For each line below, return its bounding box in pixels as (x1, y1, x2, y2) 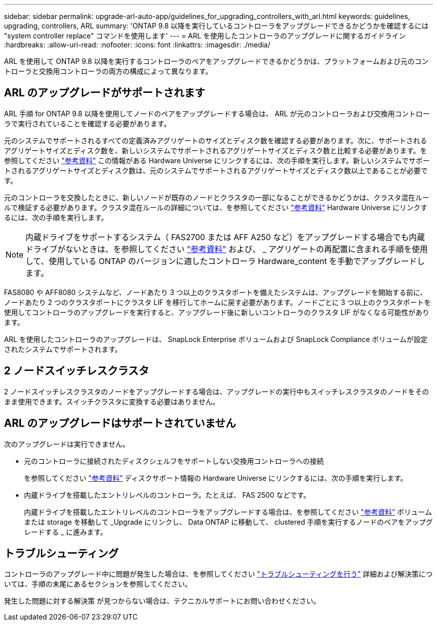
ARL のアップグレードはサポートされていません (4, 417, 236, 430)
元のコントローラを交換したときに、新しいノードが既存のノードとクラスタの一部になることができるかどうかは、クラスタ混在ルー (4, 193, 430, 202)
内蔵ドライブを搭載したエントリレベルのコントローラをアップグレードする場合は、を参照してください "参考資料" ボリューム (24, 507, 432, 516)
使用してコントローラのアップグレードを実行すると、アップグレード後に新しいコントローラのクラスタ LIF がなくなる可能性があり (4, 308, 430, 316)
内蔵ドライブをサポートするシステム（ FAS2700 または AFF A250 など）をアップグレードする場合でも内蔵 (25, 232, 425, 242)
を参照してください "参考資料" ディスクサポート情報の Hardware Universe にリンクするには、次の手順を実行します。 (24, 473, 408, 482)
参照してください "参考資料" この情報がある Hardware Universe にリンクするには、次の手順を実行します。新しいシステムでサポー (4, 156, 430, 165)
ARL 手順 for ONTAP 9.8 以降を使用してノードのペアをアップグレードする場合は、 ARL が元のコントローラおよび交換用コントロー (4, 109, 430, 118)
